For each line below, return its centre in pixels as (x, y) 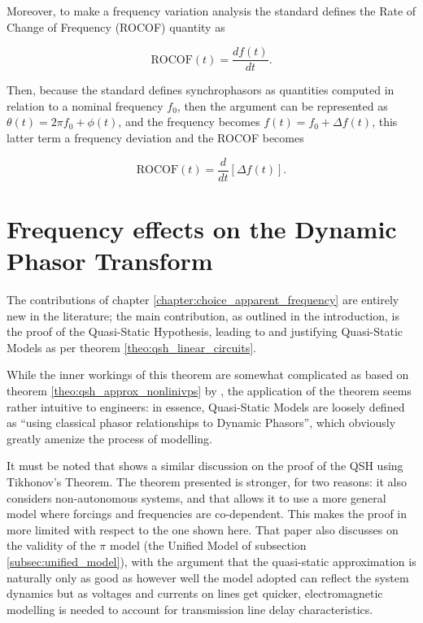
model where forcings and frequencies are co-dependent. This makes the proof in (207, 514)
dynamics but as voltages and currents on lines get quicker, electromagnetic (195, 593)
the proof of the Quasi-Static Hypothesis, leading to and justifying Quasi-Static (205, 331)
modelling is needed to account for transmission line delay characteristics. (190, 609)
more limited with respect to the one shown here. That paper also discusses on (203, 529)
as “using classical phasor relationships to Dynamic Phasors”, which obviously (201, 423)
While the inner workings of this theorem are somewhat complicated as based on (208, 375)
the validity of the (51, 545)
